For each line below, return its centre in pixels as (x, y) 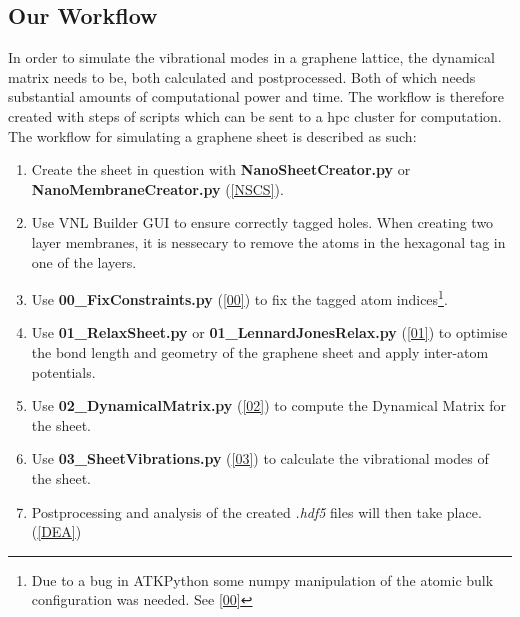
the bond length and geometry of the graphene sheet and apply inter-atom (260, 351)
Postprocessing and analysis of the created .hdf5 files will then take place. (256, 511)
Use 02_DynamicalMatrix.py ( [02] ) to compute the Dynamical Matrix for (269, 405)
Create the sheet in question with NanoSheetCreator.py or (221, 169)
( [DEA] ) (56, 531)
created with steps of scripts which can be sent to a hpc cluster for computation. (255, 115)
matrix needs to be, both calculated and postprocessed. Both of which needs (242, 76)
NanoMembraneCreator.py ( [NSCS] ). (157, 188)
